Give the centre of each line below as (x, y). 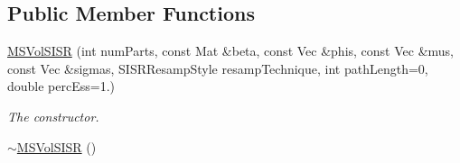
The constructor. (53, 116)
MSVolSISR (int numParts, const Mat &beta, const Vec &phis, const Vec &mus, (231, 51)
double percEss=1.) (61, 86)
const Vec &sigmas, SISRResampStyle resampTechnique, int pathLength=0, (218, 68)
